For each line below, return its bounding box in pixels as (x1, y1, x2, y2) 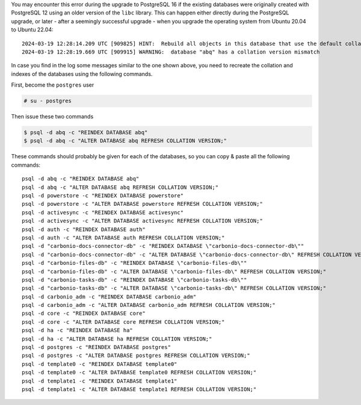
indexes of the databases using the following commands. (11, 70, 153, 78)
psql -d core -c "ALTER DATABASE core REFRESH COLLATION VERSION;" (22, 318, 225, 325)
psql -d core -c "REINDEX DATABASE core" (22, 310, 146, 317)
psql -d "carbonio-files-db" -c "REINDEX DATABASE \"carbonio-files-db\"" (22, 259, 247, 267)
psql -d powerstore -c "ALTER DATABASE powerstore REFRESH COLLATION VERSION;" (22, 200, 263, 208)
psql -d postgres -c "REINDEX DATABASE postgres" (22, 344, 171, 351)
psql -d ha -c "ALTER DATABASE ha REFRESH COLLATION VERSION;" (22, 335, 212, 342)
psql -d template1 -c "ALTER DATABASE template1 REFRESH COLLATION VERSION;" (22, 386, 257, 392)
